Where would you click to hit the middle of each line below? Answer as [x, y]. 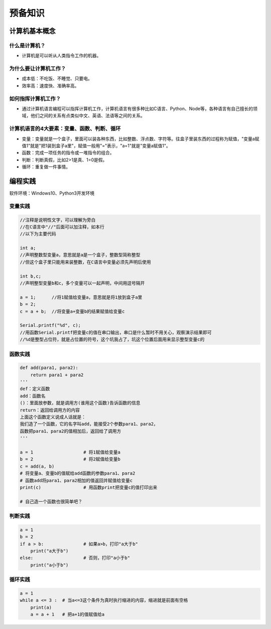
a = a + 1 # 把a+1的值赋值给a [67, 614]
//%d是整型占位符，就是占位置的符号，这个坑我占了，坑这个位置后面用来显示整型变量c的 [112, 340]
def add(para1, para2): [49, 368]
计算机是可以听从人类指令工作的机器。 [61, 56]
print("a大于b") [49, 551]
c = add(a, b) [37, 466]
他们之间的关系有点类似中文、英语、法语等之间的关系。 [88, 116]
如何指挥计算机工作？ [35, 99]
